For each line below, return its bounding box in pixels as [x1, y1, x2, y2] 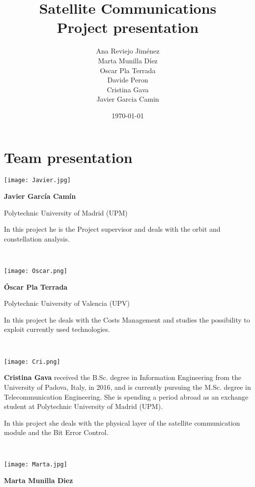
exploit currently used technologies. [4, 324, 110, 334]
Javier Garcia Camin [96, 94, 159, 104]
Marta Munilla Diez [4, 475, 73, 486]
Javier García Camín [4, 191, 76, 201]
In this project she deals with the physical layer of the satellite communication [4, 417, 240, 428]
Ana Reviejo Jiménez [96, 46, 160, 56]
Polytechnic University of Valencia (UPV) [4, 298, 130, 308]
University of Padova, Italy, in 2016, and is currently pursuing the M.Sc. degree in [4, 381, 251, 392]
